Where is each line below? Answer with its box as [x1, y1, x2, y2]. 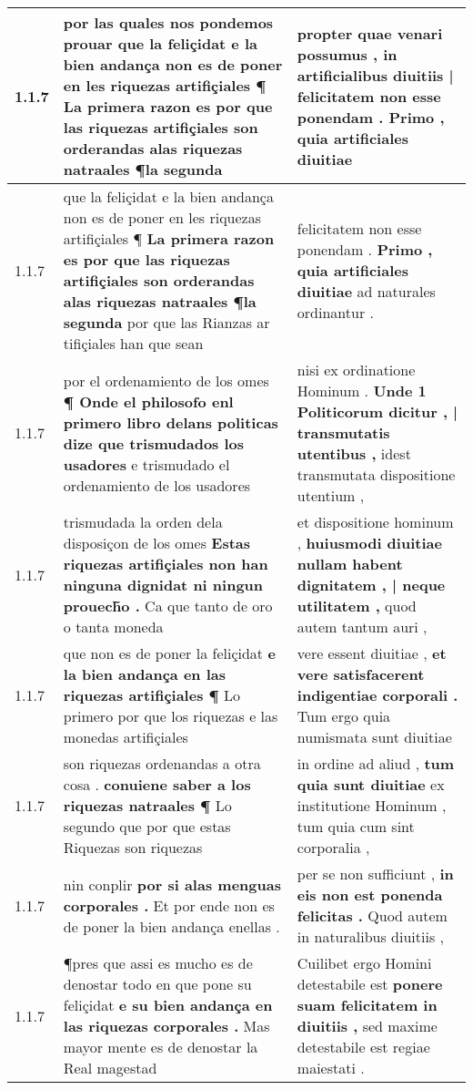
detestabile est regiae [297, 1036, 430, 1057]
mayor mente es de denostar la [63, 1036, 258, 1057]
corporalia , [297, 837, 370, 858]
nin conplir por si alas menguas [63, 873, 281, 895]
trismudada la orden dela [63, 511, 223, 532]
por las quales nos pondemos [63, 12, 274, 33]
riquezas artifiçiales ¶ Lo [63, 684, 241, 705]
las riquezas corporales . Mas [63, 1015, 270, 1036]
